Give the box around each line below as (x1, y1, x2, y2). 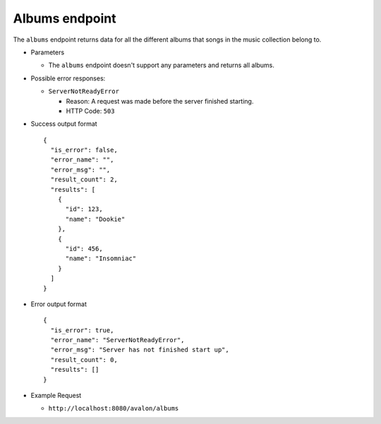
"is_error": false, (50, 146, 118, 155)
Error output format (30, 300, 87, 308)
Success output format (30, 120, 98, 128)
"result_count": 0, (50, 356, 118, 363)
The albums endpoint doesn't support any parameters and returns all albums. (48, 61, 275, 70)
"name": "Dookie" (65, 215, 126, 223)
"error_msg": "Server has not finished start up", (50, 346, 229, 354)
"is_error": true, (50, 326, 114, 334)
